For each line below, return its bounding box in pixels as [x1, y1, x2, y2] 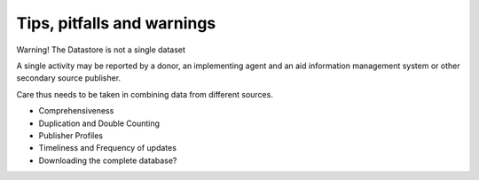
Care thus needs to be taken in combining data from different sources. [16, 89, 274, 99]
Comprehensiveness [38, 106, 114, 116]
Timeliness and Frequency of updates [38, 143, 177, 153]
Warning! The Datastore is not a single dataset [16, 44, 186, 55]
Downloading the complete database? [38, 155, 177, 166]
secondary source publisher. [16, 73, 122, 83]
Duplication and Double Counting [38, 118, 160, 129]
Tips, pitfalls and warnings [16, 13, 216, 33]
